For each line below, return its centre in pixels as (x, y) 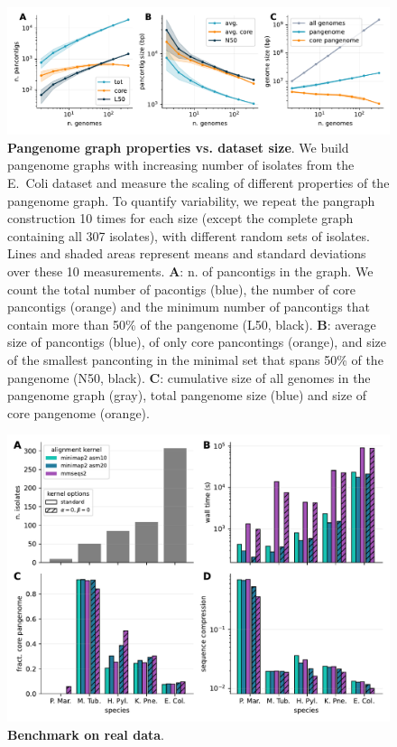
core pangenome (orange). (78, 412)
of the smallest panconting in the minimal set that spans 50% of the (195, 359)
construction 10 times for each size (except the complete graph (180, 218)
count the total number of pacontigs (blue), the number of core (181, 289)
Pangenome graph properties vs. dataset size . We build (178, 147)
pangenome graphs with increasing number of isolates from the (181, 165)
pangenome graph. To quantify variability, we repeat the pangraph (191, 200)
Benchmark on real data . (86, 734)
